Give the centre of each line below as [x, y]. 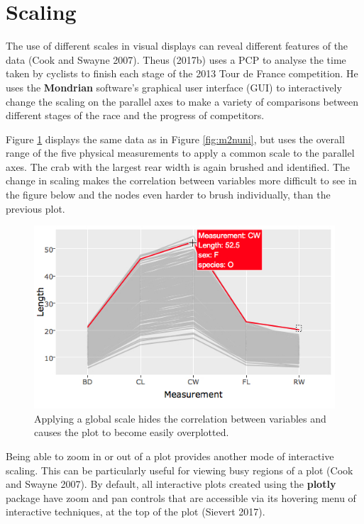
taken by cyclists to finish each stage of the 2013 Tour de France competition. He [182, 73]
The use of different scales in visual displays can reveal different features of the [177, 46]
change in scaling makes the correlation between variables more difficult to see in [181, 180]
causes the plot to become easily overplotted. [132, 432]
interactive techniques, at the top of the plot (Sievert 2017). [136, 512]
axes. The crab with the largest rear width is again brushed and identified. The [178, 166]
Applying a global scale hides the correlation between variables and [180, 418]
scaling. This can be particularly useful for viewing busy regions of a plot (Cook [180, 470]
